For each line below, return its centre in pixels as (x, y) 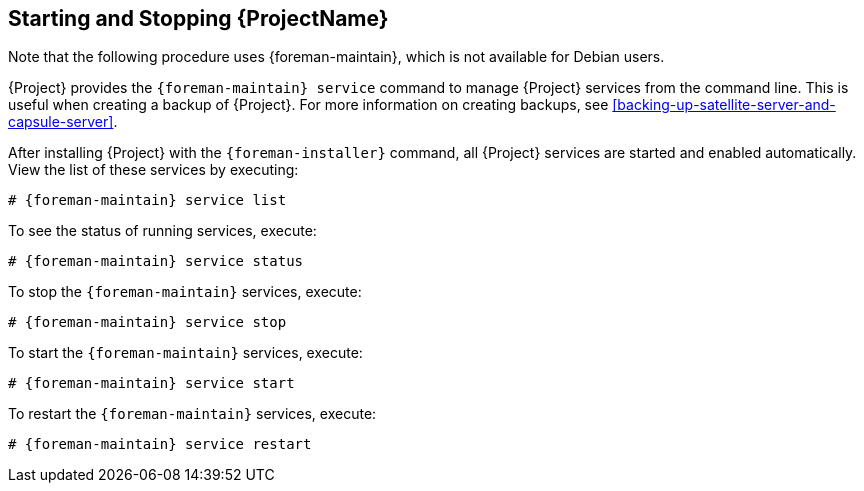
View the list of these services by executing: (153, 170)
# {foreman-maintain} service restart (160, 444)
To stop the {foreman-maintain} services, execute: (185, 292)
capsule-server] (61, 122)
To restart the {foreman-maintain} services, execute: (192, 414)
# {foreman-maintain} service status (156, 261)
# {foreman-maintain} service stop (147, 322)
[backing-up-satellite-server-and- (724, 105)
